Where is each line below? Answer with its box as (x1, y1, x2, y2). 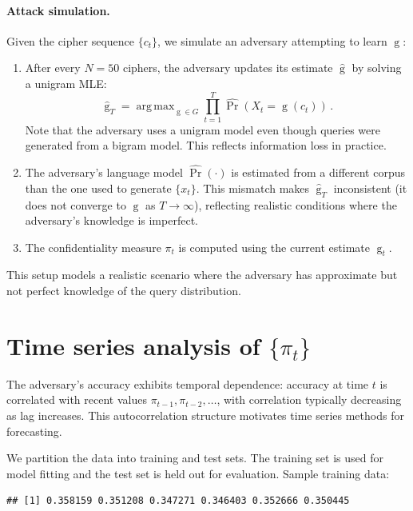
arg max (136, 101, 175, 113)
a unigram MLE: (25, 74, 107, 91)
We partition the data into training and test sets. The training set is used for (6, 449, 383, 466)
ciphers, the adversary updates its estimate (122, 59, 333, 76)
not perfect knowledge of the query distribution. (6, 282, 241, 299)
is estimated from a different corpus (231, 164, 406, 181)
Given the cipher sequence (6, 32, 135, 49)
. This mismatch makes (196, 179, 310, 196)
